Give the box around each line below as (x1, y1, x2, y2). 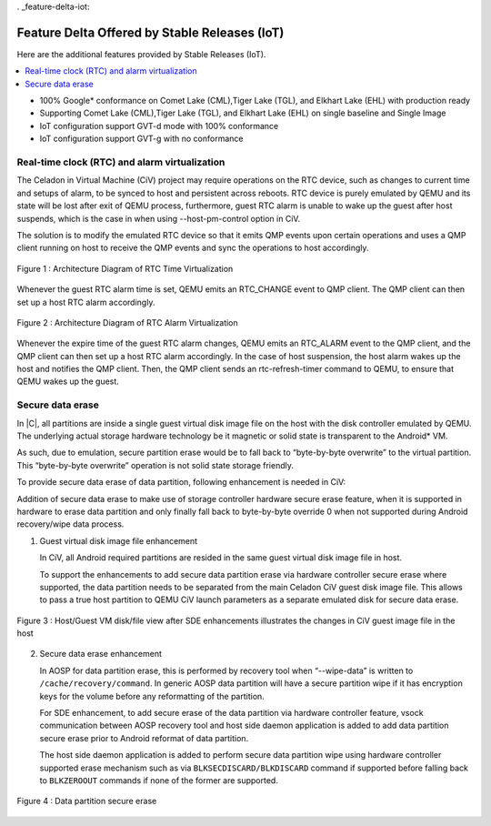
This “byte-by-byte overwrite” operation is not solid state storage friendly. (16, 459, 295, 470)
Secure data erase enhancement (39, 649, 163, 660)
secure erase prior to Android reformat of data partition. (39, 732, 249, 743)
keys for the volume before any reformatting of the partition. (39, 690, 266, 701)
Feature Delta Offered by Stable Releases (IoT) (16, 25, 285, 40)
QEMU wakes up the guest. (16, 376, 120, 387)
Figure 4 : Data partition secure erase (16, 796, 157, 807)
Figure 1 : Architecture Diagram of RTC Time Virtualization (16, 263, 234, 274)
